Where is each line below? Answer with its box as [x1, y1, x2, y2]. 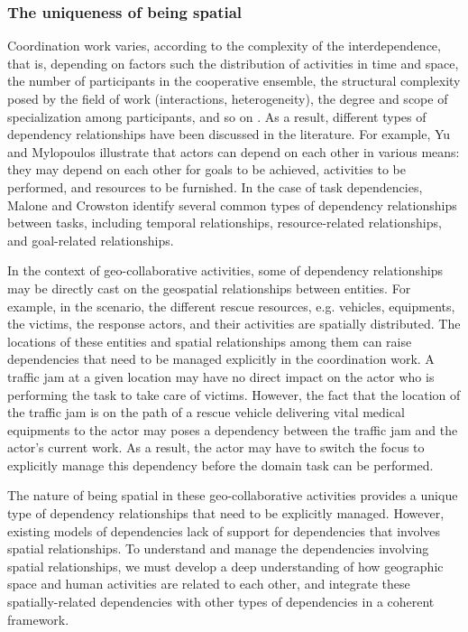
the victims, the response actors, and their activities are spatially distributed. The [7, 314, 461, 333]
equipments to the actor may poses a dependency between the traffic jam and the [7, 420, 458, 439]
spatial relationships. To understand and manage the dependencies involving [7, 539, 429, 558]
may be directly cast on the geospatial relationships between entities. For [7, 278, 411, 297]
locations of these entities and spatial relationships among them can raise [7, 331, 412, 350]
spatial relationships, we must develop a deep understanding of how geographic [7, 556, 444, 575]
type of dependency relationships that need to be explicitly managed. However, [7, 504, 445, 523]
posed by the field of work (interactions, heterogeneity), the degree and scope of [7, 89, 448, 107]
